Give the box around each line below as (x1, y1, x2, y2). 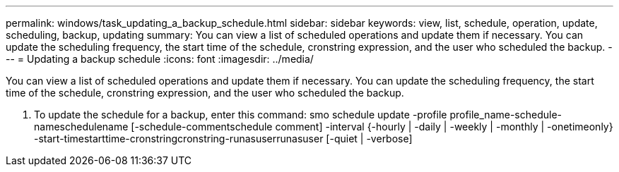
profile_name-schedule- (449, 109, 562, 121)
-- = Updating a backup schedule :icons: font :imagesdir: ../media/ (6, 53, 314, 65)
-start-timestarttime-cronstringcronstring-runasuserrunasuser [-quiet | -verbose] (34, 133, 413, 145)
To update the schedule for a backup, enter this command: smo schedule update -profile (34, 109, 447, 121)
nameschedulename (34, 121, 129, 133)
